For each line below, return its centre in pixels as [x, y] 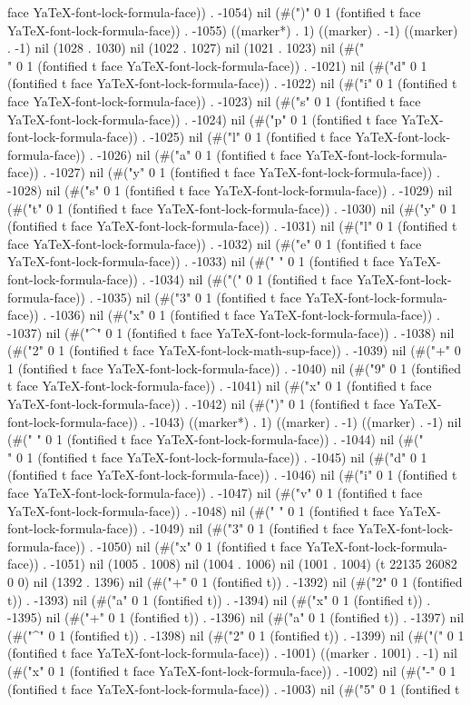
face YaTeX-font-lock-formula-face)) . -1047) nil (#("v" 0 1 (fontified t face [215, 493]
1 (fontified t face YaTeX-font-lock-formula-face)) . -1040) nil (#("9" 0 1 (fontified [235, 367]
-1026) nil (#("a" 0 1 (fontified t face [199, 154]
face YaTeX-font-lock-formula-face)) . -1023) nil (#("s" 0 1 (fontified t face [214, 100]
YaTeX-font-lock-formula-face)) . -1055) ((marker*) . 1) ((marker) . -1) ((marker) [233, 30]
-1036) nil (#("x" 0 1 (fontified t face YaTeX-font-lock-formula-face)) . [245, 315]
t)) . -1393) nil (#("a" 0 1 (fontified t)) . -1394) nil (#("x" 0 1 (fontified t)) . [219, 599]
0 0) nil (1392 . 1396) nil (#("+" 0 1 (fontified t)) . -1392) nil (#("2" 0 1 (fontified [235, 581]
